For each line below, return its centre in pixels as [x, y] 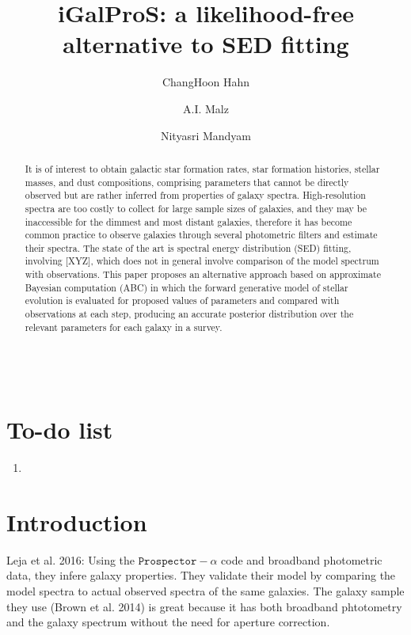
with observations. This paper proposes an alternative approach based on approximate [203, 274]
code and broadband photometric [302, 559]
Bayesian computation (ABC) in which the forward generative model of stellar [186, 287]
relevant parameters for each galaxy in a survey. [124, 327]
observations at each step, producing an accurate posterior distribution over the [189, 314]
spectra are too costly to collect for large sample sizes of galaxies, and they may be [196, 208]
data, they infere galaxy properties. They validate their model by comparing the [201, 575]
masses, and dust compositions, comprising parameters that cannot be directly [187, 182]
